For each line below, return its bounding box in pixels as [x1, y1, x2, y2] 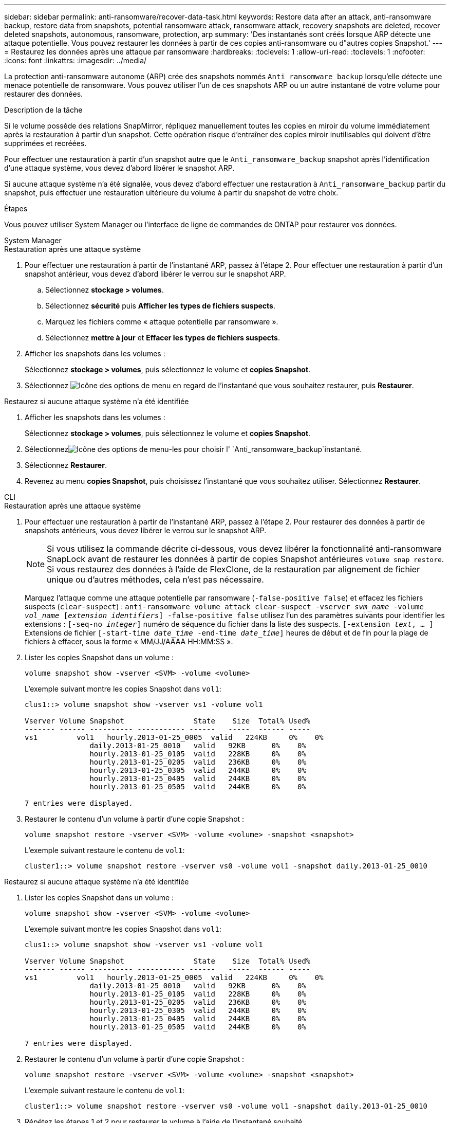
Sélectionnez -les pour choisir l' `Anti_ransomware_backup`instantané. [25, 445, 362, 454]
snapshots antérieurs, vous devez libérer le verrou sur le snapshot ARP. [25, 526, 267, 535]
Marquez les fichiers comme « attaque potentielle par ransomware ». [45, 317, 278, 326]
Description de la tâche [4, 105, 83, 114]
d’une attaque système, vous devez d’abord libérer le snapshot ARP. [4, 164, 235, 172]
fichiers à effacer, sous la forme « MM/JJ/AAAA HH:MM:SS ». [25, 637, 233, 646]
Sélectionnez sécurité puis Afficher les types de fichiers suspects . [45, 301, 275, 310]
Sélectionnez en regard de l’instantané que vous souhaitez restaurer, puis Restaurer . [25, 381, 414, 390]
